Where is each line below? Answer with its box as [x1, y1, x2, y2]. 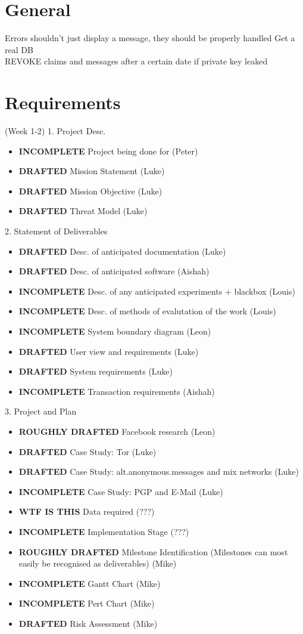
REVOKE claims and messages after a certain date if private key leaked [5, 55, 268, 67]
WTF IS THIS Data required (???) [18, 505, 155, 518]
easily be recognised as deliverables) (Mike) [18, 557, 177, 570]
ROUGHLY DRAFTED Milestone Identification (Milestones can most [18, 545, 288, 558]
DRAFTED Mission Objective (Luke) [18, 184, 163, 197]
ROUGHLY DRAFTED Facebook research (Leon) [18, 425, 215, 437]
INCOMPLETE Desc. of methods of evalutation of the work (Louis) [18, 305, 276, 317]
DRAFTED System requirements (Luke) [18, 365, 173, 378]
